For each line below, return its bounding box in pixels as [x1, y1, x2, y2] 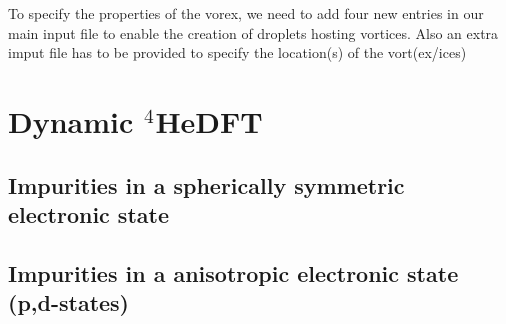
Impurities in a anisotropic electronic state [8, 257, 459, 288]
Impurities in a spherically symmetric [8, 169, 405, 200]
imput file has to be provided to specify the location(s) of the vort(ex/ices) [8, 42, 467, 63]
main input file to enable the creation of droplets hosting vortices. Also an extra [8, 22, 499, 43]
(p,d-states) [8, 287, 130, 318]
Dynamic [8, 100, 134, 141]
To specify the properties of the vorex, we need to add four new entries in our [8, 3, 484, 23]
